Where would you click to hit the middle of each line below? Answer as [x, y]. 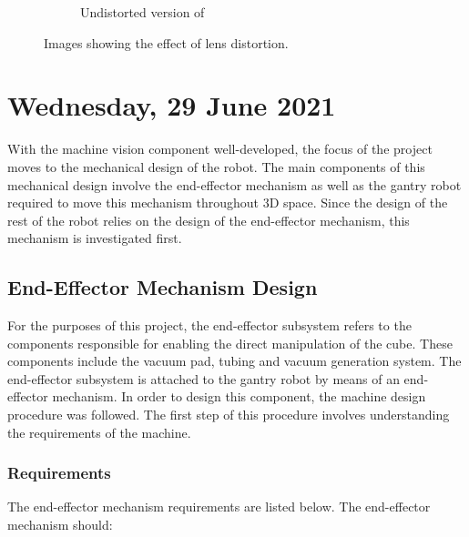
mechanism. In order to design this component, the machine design [239, 396]
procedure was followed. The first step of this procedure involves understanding [229, 415]
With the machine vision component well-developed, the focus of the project [220, 149]
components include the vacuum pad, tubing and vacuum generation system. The [234, 361]
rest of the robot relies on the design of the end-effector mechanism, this [209, 220]
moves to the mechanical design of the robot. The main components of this [216, 166]
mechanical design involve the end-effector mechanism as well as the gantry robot [234, 184]
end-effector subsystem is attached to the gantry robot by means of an [204, 378]
